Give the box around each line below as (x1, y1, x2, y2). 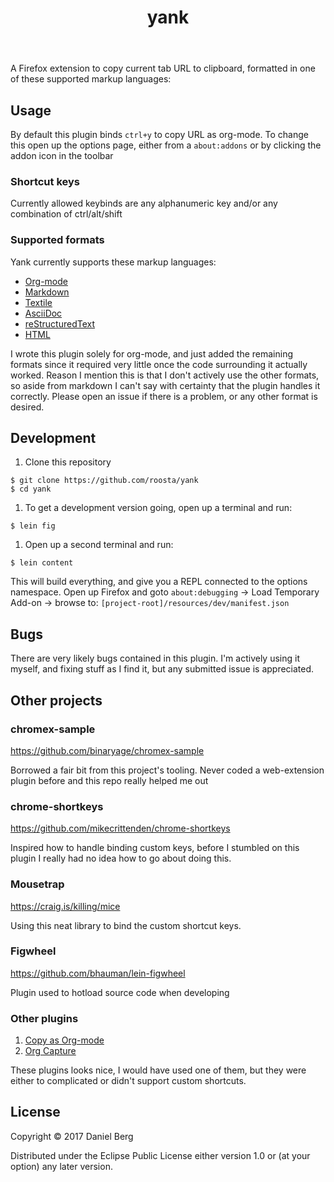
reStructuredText (24, 317, 96, 330)
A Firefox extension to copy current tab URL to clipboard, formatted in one (10, 62, 316, 75)
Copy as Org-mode (24, 1034, 105, 1046)
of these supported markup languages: (10, 73, 172, 85)
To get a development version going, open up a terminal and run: (24, 502, 293, 514)
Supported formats (10, 233, 105, 247)
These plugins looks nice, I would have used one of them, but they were (10, 1064, 307, 1076)
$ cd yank (10, 484, 52, 495)
